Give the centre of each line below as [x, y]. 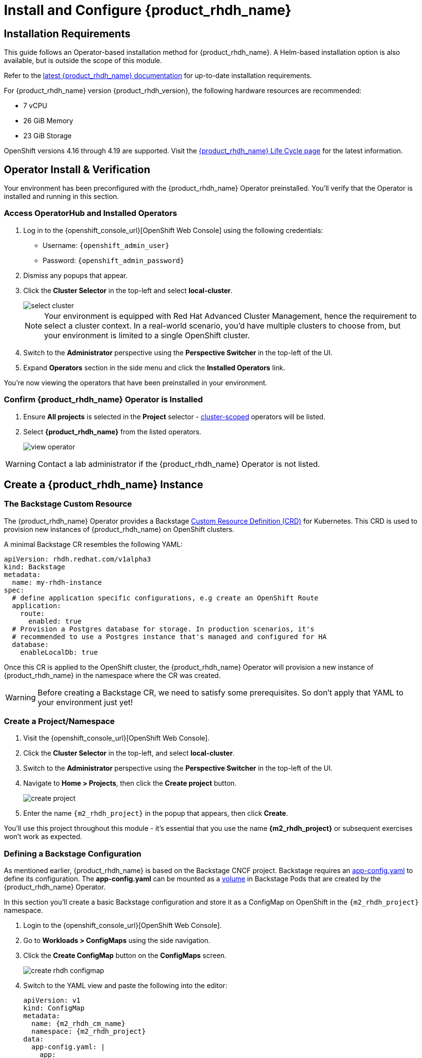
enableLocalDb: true [59, 652]
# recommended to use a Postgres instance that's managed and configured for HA [169, 636]
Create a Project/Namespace [59, 721]
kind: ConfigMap [54, 1008]
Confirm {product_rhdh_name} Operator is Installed [103, 400]
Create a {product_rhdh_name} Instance [104, 484]
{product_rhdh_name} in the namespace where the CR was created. [112, 675]
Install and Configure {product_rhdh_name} [148, 10]
